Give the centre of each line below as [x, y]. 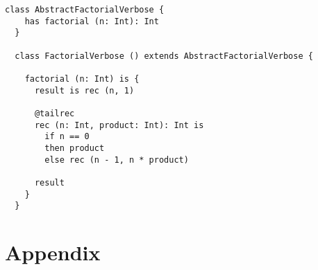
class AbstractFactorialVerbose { [85, 10]
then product [75, 148]
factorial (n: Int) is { [82, 79]
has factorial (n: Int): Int [92, 21]
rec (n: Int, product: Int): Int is [119, 125]
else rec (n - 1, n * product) [117, 160]
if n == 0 [67, 137]
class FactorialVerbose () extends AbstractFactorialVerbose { [164, 56]
